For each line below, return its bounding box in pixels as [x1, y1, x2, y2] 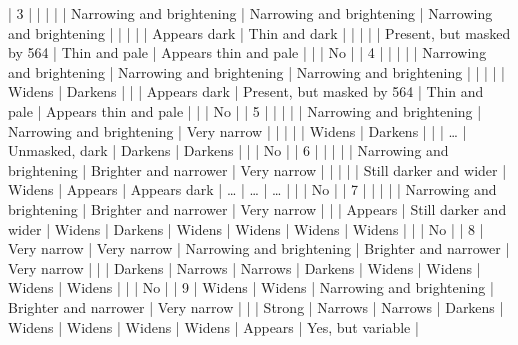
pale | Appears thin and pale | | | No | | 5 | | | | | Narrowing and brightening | [8, 100, 482, 121]
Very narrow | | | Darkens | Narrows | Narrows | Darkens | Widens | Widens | [8, 257, 481, 278]
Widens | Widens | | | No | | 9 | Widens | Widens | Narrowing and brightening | [8, 277, 494, 298]
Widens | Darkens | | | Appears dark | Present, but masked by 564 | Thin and [8, 81, 484, 102]
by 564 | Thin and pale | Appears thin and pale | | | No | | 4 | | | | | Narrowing [8, 42, 487, 63]
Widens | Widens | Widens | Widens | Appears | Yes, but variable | [8, 316, 419, 337]
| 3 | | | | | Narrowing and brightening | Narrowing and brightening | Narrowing [8, 3, 493, 23]
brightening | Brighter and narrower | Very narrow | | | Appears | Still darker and [8, 198, 507, 219]
